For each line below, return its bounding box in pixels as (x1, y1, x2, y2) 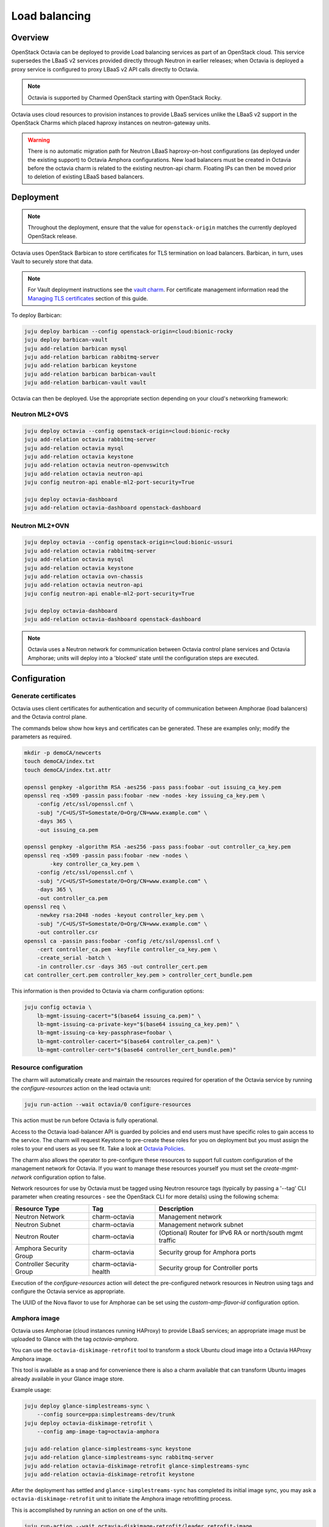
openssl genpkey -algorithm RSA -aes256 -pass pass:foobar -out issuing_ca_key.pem (24, 784, 281, 790)
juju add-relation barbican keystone (24, 362, 137, 369)
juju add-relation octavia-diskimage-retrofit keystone (24, 1471, 195, 1478)
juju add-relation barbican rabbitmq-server (24, 354, 160, 360)
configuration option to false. (33, 1173, 106, 1181)
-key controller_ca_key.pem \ (49, 861, 140, 867)
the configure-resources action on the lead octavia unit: (11, 1085, 152, 1092)
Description (158, 1204, 194, 1212)
